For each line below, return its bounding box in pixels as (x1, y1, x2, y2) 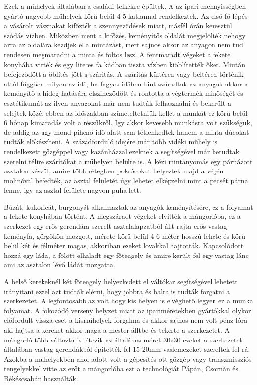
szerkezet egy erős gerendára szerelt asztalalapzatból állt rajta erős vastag (4, 221, 227, 231)
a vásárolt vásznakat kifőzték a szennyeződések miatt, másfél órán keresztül (4, 20, 232, 31)
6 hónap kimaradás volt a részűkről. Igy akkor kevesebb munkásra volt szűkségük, (4, 117, 252, 128)
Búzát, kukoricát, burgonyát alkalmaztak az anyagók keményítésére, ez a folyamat (4, 201, 253, 212)
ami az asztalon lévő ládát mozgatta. (4, 259, 115, 270)
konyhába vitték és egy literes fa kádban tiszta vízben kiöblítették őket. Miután (4, 59, 245, 69)
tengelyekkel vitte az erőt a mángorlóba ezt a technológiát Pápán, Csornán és (4, 363, 239, 374)
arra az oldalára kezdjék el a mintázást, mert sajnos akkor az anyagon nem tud (4, 40, 243, 50)
